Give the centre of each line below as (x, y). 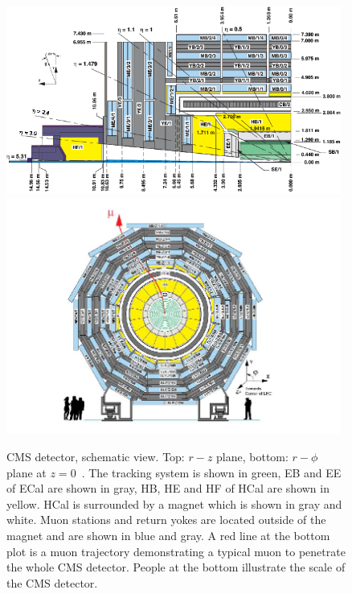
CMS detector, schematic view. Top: (96, 456)
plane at (27, 472)
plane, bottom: (252, 456)
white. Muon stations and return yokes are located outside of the (166, 520)
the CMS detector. (52, 582)
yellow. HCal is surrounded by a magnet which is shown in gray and (174, 503)
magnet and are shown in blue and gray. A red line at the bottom (168, 535)
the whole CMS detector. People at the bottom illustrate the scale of (176, 567)
